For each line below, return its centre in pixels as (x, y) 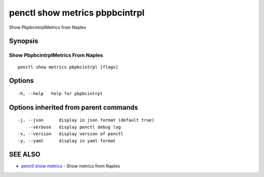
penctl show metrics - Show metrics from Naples (71, 166)
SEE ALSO (25, 154)
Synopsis (24, 41)
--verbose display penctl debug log (74, 127)
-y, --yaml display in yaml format (67, 141)
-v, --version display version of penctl (71, 134)
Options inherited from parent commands (74, 107)
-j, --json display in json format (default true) (86, 120)
